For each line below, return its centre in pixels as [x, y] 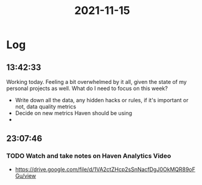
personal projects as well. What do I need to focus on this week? [87, 88]
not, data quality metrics [46, 106]
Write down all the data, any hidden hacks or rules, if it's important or [102, 100]
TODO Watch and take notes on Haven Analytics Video [89, 156]
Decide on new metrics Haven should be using [74, 113]
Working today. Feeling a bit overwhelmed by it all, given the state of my [96, 82]
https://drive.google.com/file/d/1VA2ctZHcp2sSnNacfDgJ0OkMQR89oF [105, 169]
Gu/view [26, 176]
